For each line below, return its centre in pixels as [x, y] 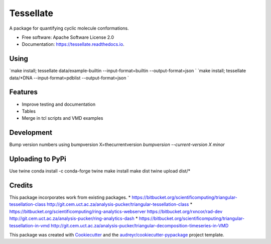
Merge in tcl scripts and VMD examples [62, 118]
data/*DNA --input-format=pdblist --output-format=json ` [69, 77]
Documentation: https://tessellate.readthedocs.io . [73, 44]
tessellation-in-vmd [30, 225]
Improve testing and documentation [58, 104]
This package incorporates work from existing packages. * [70, 197]
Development [31, 133]
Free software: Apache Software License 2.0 [68, 37]
